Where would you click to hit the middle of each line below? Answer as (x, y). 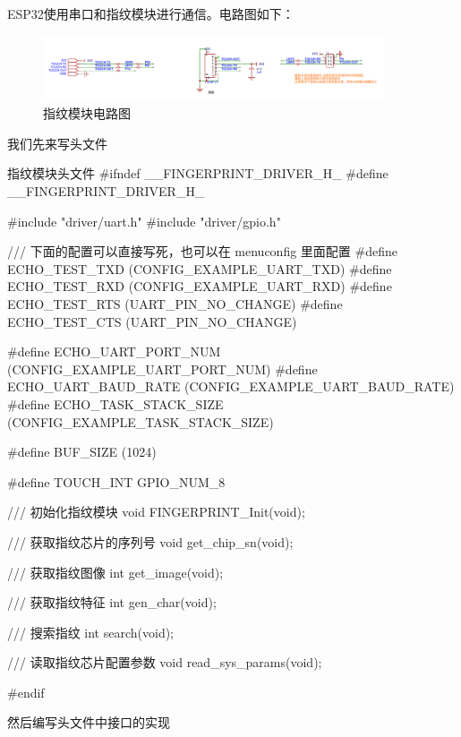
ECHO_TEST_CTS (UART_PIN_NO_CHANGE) (152, 321)
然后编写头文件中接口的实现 (89, 722)
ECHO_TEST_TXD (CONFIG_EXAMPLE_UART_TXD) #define (200, 268)
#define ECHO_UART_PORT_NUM (114, 351)
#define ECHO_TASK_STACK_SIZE (115, 403)
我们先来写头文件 (57, 143)
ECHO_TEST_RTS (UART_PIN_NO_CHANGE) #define (175, 303)
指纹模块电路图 (87, 113)
